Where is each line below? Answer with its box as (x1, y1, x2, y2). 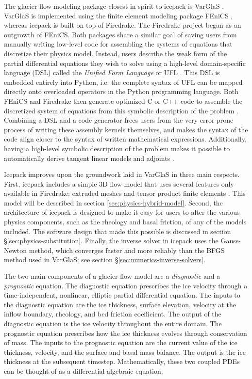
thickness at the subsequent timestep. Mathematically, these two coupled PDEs (4, 356, 240, 366)
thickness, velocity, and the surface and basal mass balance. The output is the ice (4, 347, 246, 357)
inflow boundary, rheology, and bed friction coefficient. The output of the (4, 309, 221, 319)
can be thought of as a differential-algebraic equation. (4, 365, 163, 376)
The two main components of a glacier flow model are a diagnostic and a (4, 271, 220, 281)
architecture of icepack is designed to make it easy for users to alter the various (4, 207, 240, 217)
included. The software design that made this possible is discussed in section (4, 226, 231, 236)
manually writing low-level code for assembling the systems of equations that (4, 39, 233, 49)
